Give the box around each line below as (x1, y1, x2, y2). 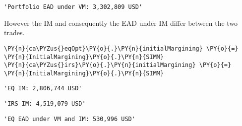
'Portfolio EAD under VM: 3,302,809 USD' (4, 3, 143, 10)
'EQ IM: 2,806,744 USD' (4, 85, 82, 92)
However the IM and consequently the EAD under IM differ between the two (4, 17, 238, 28)
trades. (4, 27, 25, 38)
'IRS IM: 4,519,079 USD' (4, 100, 86, 108)
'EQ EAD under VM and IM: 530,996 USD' (4, 115, 135, 123)
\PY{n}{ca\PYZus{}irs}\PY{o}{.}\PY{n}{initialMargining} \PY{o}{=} (4, 62, 232, 69)
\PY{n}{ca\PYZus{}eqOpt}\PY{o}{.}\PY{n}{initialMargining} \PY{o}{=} (4, 45, 239, 52)
